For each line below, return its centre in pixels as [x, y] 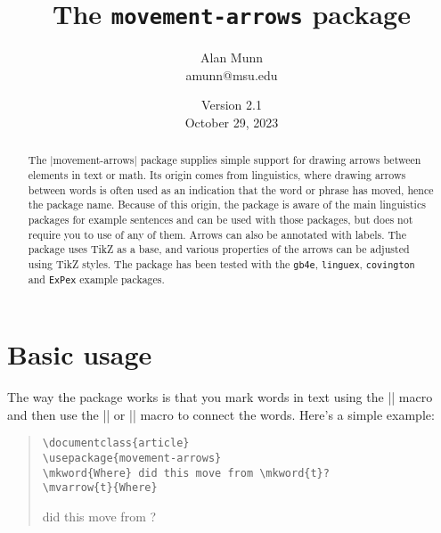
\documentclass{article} [116, 443]
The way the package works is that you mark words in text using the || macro [220, 397]
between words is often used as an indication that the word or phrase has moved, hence [231, 189]
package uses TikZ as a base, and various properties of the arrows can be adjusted [219, 249]
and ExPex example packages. [96, 279]
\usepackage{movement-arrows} [132, 459]
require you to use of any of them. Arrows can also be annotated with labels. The [217, 234]
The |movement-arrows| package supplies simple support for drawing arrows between [225, 160]
